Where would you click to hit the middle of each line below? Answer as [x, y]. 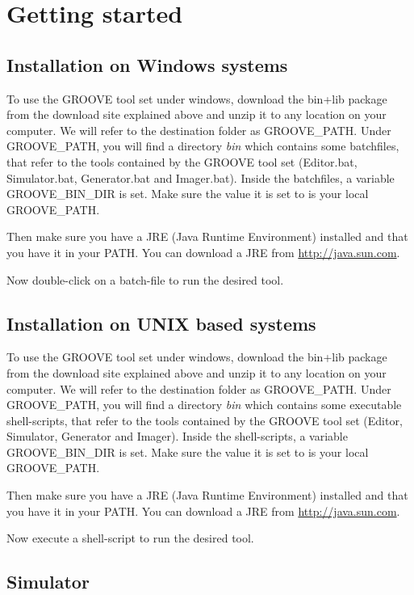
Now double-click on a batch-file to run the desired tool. [145, 279]
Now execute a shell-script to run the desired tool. [130, 538]
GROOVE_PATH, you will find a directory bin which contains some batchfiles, [203, 146]
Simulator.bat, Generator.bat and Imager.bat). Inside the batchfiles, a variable [201, 177]
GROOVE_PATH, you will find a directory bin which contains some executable [204, 405]
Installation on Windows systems [147, 64]
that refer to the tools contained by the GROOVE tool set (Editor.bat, [182, 161]
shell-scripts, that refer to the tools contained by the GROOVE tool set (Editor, [205, 420]
